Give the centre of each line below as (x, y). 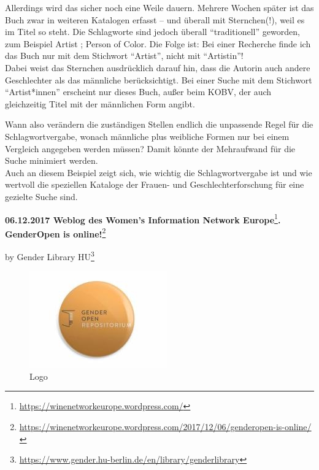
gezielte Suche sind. (41, 196)
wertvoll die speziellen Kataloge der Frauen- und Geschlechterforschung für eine (155, 184)
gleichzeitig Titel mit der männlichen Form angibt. (100, 103)
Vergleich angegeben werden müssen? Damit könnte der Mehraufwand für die (150, 148)
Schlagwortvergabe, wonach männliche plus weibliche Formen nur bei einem (147, 136)
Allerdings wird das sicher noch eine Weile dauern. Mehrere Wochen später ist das (159, 7)
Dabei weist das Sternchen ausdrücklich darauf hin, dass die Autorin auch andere (158, 67)
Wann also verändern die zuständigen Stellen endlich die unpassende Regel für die (159, 124)
